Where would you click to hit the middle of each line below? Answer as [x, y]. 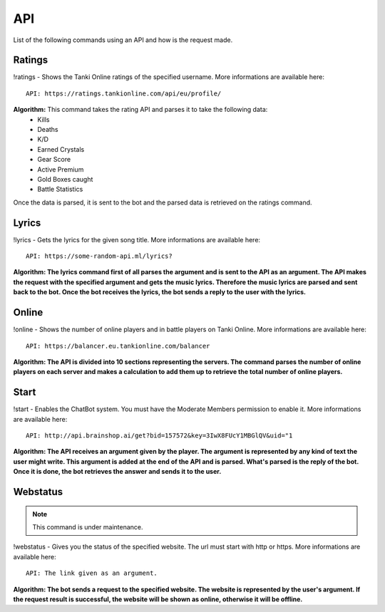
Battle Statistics [60, 190]
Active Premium [61, 169]
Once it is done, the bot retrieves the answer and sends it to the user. [117, 472]
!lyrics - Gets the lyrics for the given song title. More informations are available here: [137, 239]
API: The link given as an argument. [92, 573]
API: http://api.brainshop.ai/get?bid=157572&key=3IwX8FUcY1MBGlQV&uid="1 [159, 435]
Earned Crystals [61, 149]
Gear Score [54, 160]
